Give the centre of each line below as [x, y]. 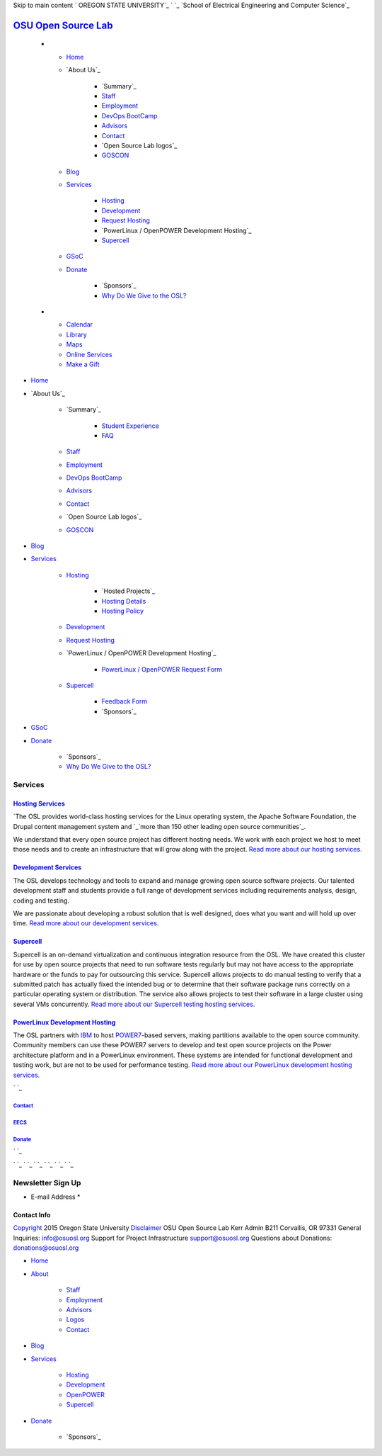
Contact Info [32, 1214]
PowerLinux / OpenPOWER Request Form [162, 669]
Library [77, 334]
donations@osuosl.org [46, 1248]
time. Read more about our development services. [86, 923]
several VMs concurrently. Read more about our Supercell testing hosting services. [134, 1004]
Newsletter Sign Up [47, 1183]
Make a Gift [83, 364]
